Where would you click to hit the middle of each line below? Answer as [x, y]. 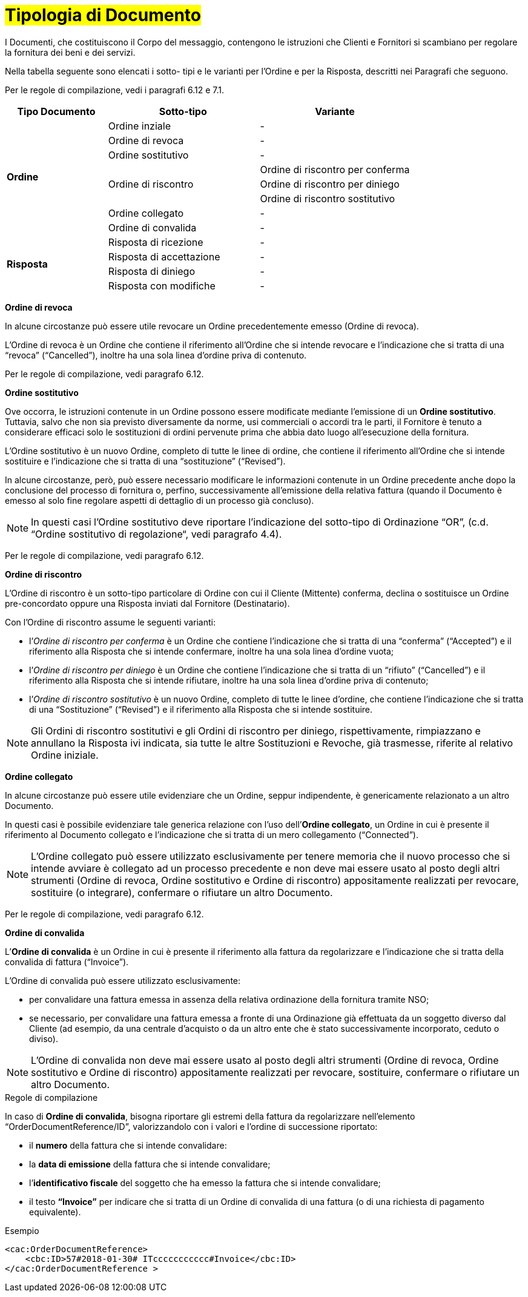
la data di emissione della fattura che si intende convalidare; [150, 1164]
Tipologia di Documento [103, 15]
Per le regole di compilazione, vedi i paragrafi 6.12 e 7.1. [115, 90]
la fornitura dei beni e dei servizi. [70, 52]
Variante [335, 111]
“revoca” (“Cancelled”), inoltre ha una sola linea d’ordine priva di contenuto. [156, 355]
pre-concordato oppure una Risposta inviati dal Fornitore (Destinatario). [147, 603]
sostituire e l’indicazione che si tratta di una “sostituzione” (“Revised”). [145, 461]
